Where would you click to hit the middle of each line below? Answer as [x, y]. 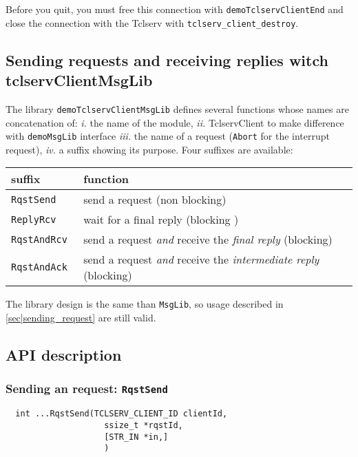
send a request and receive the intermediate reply [201, 259]
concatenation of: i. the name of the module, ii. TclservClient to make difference [175, 122]
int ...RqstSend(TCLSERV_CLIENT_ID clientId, [122, 414]
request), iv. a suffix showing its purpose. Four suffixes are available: [149, 149]
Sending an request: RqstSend [87, 389]
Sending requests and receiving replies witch [167, 60]
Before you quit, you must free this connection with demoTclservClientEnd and [175, 9]
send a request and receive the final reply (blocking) [208, 240]
